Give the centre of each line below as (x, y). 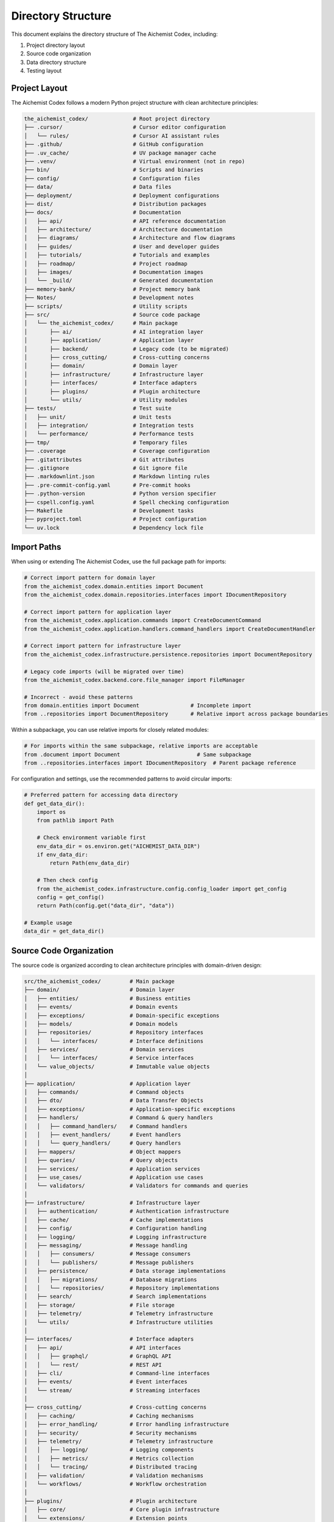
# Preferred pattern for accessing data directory (101, 795)
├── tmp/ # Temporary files (106, 442)
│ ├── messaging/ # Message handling (106, 1246)
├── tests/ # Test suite (98, 409)
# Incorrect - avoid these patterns (79, 697)
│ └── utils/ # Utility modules (106, 400)
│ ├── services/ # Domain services (104, 1050)
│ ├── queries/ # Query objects (101, 1160)
